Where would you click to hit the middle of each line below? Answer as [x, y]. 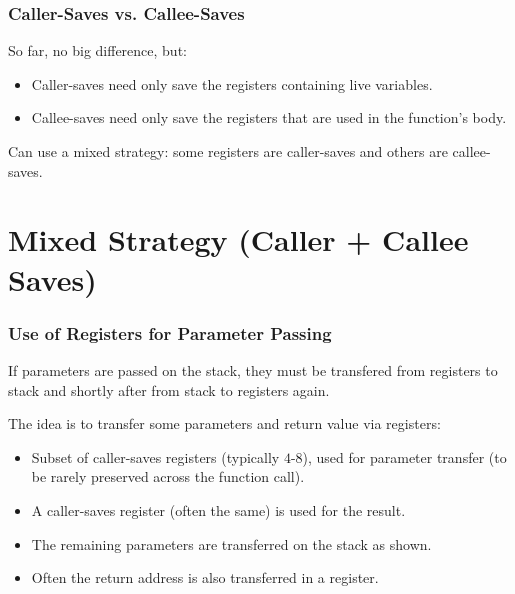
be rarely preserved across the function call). [168, 476]
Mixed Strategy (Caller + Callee [238, 239]
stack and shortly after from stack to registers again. [169, 389]
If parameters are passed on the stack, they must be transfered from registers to [253, 369]
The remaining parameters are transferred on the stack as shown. [231, 543]
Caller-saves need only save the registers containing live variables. [232, 83]
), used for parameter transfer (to [404, 456]
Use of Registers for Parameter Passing [170, 332]
